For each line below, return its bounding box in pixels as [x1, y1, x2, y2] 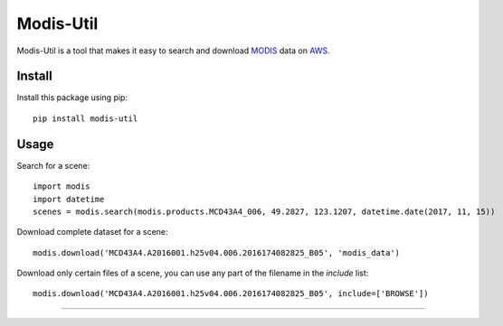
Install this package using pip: [16, 92, 128, 103]
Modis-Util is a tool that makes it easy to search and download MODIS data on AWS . [16, 45, 330, 56]
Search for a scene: [16, 160, 90, 171]
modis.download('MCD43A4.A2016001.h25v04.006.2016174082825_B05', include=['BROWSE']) [33, 289, 429, 299]
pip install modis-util [33, 113, 138, 124]
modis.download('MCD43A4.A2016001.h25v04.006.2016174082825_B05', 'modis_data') [33, 247, 401, 257]
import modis [33, 182, 90, 191]
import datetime [33, 194, 105, 204]
